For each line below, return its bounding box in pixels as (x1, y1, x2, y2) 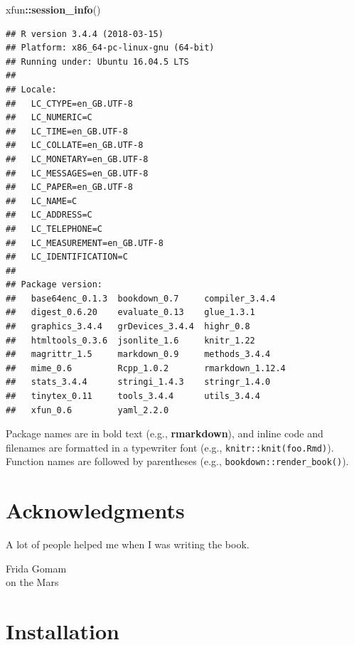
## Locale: (6, 84, 57, 95)
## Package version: (6, 279, 103, 290)
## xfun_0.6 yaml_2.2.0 (6, 405, 169, 415)
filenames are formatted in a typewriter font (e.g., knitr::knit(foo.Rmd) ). (6, 439, 334, 454)
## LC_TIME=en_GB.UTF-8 (6, 126, 128, 137)
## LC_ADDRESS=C (6, 210, 92, 220)
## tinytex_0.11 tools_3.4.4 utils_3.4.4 (6, 391, 260, 402)
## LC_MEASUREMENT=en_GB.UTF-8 (6, 238, 163, 248)
